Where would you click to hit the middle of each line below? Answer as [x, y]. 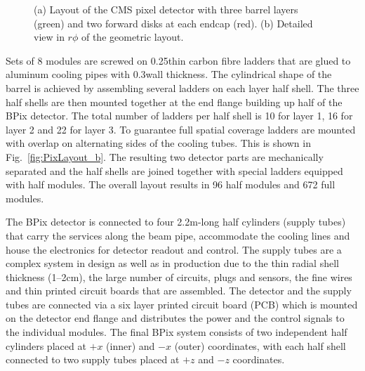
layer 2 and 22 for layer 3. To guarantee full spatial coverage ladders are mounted [181, 129]
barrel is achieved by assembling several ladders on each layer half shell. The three [182, 87]
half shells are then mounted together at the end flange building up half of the [174, 102]
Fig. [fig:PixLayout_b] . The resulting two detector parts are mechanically [165, 156]
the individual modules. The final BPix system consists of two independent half [177, 332]
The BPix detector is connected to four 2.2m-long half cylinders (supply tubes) [176, 222]
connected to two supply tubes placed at [93, 359]
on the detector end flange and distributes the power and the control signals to [175, 318]
